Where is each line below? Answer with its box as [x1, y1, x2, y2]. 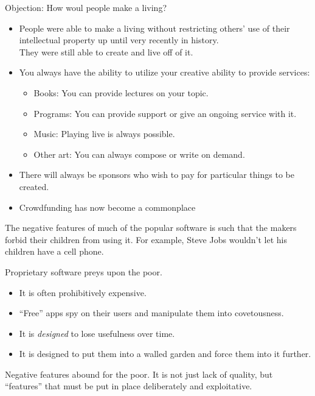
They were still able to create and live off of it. [19, 45, 193, 58]
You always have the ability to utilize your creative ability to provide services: [19, 66, 310, 79]
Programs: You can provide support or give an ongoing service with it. [33, 107, 297, 119]
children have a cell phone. [5, 245, 104, 258]
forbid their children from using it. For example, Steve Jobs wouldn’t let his [5, 233, 288, 246]
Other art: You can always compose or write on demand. [33, 147, 245, 160]
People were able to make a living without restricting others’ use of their [19, 21, 290, 34]
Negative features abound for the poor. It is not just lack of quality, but [5, 367, 273, 380]
